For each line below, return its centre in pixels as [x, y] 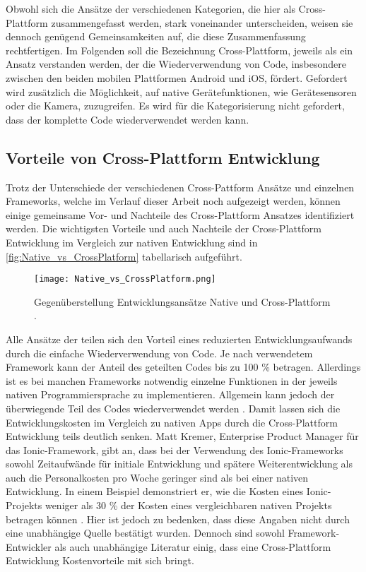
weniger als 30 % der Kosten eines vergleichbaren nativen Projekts [188, 505]
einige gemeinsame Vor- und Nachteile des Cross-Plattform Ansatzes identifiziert [180, 214]
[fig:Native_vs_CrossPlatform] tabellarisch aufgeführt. [124, 256]
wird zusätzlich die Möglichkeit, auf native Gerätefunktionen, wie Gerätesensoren [181, 91]
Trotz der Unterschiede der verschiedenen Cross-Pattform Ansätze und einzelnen [180, 187]
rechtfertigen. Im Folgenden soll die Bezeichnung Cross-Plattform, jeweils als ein [179, 50]
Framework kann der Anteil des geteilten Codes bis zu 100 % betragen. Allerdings [183, 367]
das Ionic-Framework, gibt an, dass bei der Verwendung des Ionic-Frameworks [175, 449]
